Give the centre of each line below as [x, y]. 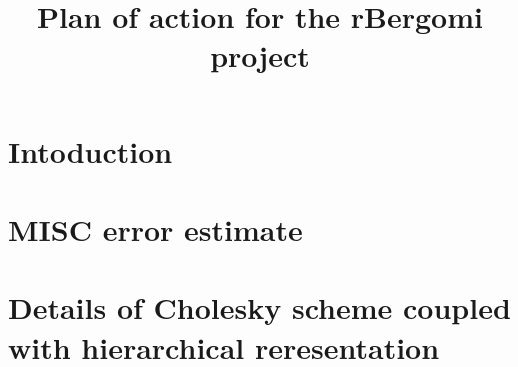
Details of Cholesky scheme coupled [259, 307]
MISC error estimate [155, 228]
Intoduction [90, 150]
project [260, 55]
